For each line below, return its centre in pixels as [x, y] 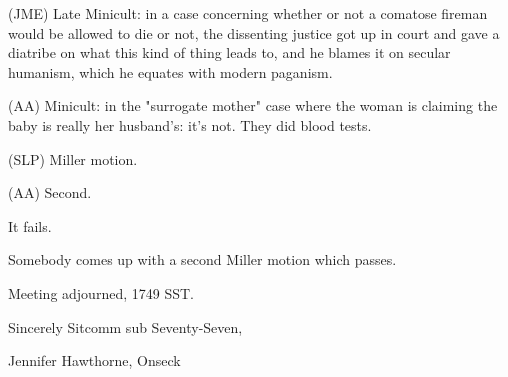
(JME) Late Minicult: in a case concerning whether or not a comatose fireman [248, 13]
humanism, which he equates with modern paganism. [170, 71]
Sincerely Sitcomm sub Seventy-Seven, [125, 326]
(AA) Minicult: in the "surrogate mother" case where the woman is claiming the [253, 105]
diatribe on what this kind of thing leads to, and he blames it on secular [229, 52]
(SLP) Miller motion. [73, 158]
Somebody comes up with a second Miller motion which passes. [202, 259]
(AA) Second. [50, 192]
